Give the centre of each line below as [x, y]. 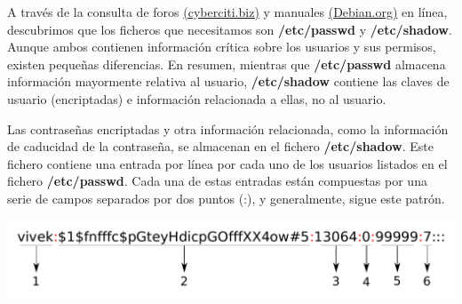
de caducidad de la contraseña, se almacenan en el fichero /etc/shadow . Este [220, 146]
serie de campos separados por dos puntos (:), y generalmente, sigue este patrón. [226, 198]
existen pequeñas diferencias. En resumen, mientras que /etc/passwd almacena [227, 64]
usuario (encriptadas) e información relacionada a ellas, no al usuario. [197, 98]
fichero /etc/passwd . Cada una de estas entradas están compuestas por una [217, 181]
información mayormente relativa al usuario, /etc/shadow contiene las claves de [228, 81]
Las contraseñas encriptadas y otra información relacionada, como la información [228, 128]
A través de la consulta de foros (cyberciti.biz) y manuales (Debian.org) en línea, [227, 12]
